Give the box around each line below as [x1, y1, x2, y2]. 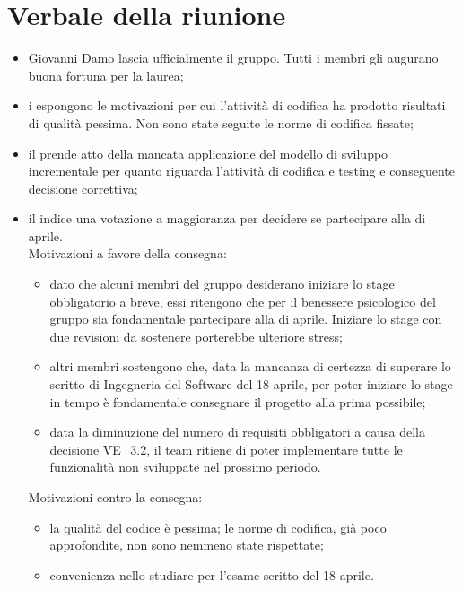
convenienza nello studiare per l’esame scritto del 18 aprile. [49, 565, 374, 584]
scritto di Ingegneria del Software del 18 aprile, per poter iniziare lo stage [49, 375, 453, 394]
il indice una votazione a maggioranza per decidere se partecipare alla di [28, 209, 426, 228]
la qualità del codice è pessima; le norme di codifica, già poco [49, 517, 387, 536]
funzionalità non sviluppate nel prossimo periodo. [49, 457, 321, 476]
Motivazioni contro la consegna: [28, 488, 203, 506]
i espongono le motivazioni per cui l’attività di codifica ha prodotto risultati [28, 96, 446, 115]
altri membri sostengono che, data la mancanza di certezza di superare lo [49, 357, 451, 376]
